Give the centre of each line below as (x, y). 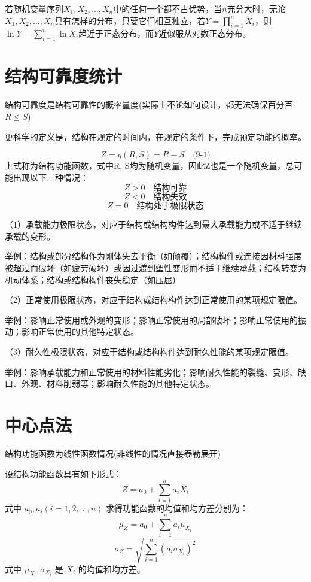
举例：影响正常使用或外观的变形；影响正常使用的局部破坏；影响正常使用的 (151, 319)
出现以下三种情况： (51, 177)
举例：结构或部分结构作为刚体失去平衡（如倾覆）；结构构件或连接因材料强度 (153, 256)
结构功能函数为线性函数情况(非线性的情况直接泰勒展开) (113, 453)
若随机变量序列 (34, 8)
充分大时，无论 (256, 8)
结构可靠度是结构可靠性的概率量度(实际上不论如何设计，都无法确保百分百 (149, 104)
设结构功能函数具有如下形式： (63, 473)
